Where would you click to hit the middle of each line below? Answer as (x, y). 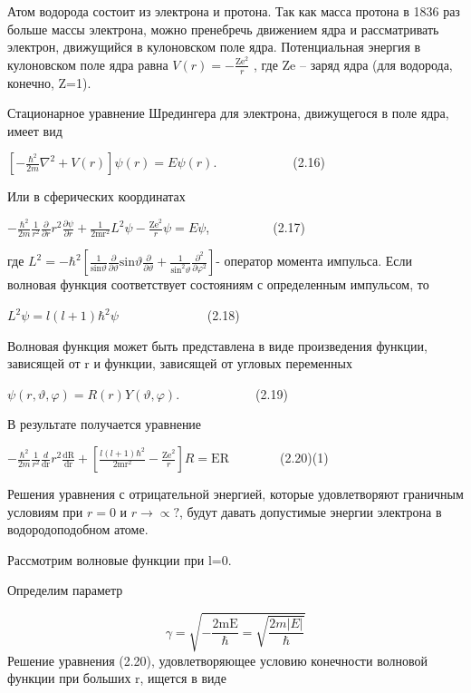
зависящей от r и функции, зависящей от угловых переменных (180, 363)
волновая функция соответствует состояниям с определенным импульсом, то (218, 284)
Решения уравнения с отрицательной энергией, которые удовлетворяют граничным (235, 494)
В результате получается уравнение (105, 424)
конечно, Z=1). (49, 82)
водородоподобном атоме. (78, 529)
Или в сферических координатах (96, 196)
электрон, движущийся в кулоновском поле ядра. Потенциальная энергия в (214, 47)
